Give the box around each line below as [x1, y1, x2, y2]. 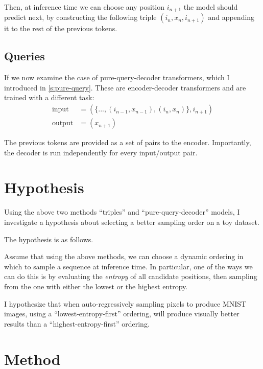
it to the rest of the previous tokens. [4, 23, 117, 34]
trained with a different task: [4, 92, 94, 103]
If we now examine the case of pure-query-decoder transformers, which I [4, 72, 230, 83]
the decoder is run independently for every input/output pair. [4, 147, 198, 157]
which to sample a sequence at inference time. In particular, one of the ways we [4, 261, 253, 271]
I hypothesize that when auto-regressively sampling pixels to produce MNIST [4, 298, 247, 309]
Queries [4, 48, 45, 64]
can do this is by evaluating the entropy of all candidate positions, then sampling [4, 271, 257, 282]
